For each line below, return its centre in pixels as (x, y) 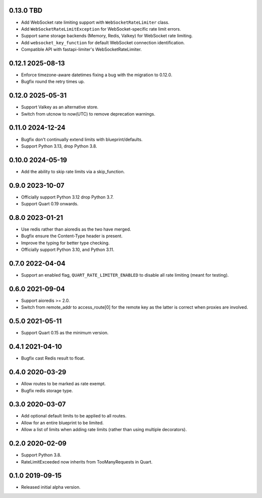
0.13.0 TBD (26, 10)
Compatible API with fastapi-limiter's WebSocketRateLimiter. (82, 50)
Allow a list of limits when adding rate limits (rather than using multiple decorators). (104, 430)
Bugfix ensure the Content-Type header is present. (72, 236)
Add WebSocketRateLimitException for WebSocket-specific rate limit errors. (101, 29)
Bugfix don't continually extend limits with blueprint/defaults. (82, 139)
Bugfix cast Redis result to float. (53, 358)
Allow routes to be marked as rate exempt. (64, 384)
